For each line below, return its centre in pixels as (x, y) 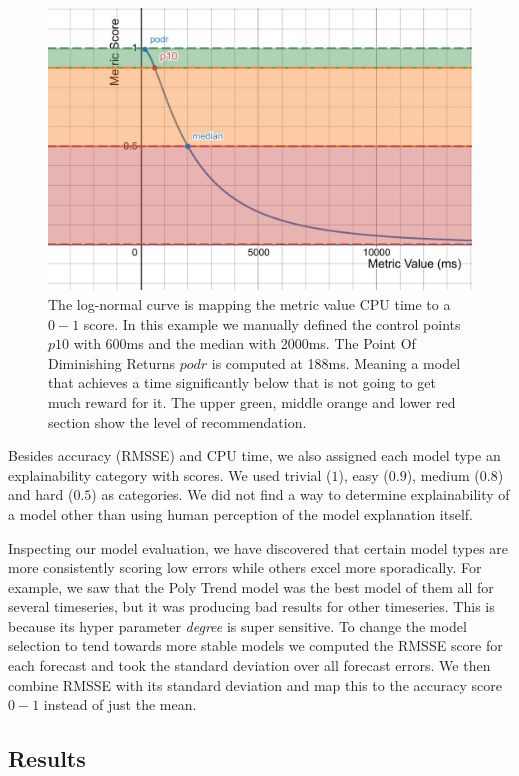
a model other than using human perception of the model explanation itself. (240, 513)
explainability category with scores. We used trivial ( (170, 474)
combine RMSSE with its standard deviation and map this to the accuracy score (255, 684)
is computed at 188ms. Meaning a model (336, 362)
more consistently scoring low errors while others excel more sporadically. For (245, 567)
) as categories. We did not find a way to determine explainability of (300, 494)
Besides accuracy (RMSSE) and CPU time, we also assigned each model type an (254, 455)
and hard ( (41, 494)
